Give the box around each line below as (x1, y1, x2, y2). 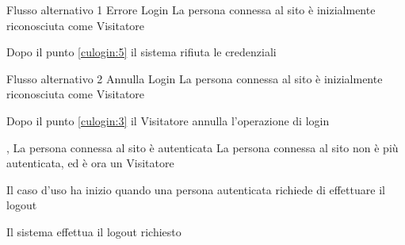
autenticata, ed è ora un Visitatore (6, 155, 174, 171)
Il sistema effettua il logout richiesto (6, 223, 181, 239)
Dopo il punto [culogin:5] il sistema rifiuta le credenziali (6, 44, 277, 60)
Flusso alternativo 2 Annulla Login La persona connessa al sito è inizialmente (6, 70, 383, 86)
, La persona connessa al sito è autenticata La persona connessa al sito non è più (6, 139, 399, 155)
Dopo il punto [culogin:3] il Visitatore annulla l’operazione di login (6, 112, 330, 128)
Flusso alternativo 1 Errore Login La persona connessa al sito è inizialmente (6, 2, 376, 17)
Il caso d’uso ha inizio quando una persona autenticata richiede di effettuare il (6, 181, 385, 197)
